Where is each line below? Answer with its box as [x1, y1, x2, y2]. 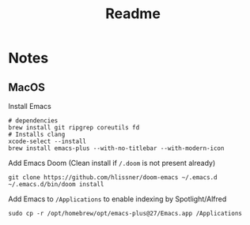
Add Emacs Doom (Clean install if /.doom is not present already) [8, 159, 216, 167]
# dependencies [8, 117, 59, 125]
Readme [105, 5, 161, 23]
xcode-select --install [8, 137, 87, 145]
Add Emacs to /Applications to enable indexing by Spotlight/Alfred [8, 194, 227, 204]
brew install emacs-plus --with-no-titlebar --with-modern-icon [8, 144, 225, 152]
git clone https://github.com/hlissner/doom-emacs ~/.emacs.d [8, 174, 218, 182]
